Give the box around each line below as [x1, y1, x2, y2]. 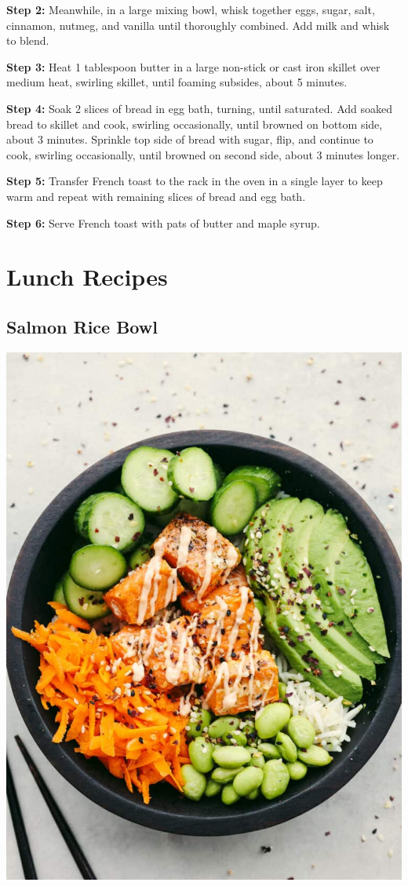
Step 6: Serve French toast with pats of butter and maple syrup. [6, 214, 320, 231]
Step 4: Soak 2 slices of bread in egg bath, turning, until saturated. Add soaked [6, 100, 393, 116]
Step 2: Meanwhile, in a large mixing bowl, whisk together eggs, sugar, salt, [6, 2, 375, 17]
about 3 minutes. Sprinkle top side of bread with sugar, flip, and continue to [6, 131, 373, 148]
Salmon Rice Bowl [6, 314, 158, 338]
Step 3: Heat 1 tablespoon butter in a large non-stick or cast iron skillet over [6, 58, 381, 75]
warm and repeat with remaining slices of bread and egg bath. [6, 188, 306, 204]
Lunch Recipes [6, 261, 168, 293]
